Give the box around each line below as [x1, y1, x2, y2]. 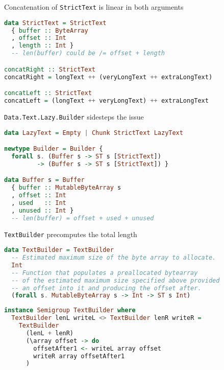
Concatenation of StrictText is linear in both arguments [4, 2, 184, 12]
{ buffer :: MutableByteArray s [11, 184, 121, 192]
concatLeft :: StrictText [4, 89, 92, 97]
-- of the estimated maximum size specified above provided [11, 276, 220, 284]
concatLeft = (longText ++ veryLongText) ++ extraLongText [4, 97, 209, 104]
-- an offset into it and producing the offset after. [11, 284, 202, 292]
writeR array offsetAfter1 [33, 352, 125, 360]
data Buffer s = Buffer [4, 176, 85, 184]
